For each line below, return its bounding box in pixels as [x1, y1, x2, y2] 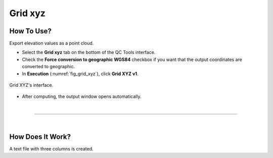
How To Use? [9, 27, 52, 35]
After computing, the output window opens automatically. [22, 93, 142, 99]
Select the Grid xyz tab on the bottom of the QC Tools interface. [22, 49, 156, 56]
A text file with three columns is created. [9, 146, 94, 152]
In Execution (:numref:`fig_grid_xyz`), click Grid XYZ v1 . [22, 71, 139, 77]
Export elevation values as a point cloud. [9, 40, 94, 46]
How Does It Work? [9, 133, 71, 141]
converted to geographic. [22, 64, 75, 70]
